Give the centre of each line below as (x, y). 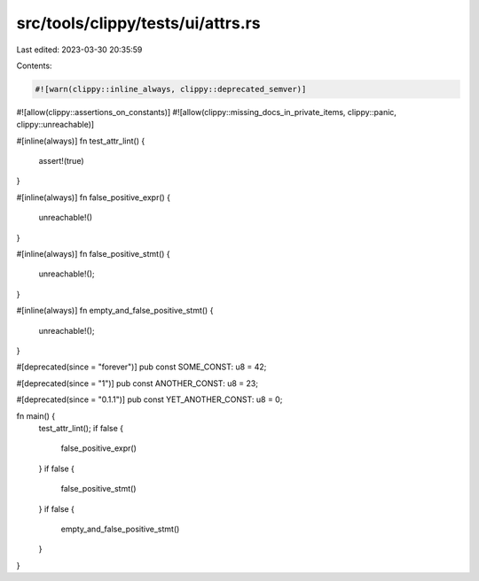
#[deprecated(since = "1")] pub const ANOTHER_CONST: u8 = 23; (137, 383)
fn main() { (36, 415)
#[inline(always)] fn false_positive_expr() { (94, 197)
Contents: (34, 66)
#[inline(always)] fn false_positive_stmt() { (93, 254)
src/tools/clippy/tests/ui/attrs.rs (138, 23)
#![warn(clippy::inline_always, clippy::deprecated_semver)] (171, 89)
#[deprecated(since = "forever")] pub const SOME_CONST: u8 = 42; (141, 367)
